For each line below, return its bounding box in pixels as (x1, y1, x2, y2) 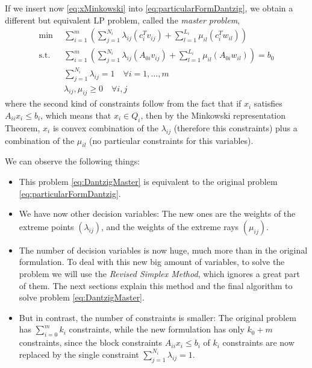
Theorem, (5, 121, 40, 134)
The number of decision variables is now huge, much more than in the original (19, 243, 308, 256)
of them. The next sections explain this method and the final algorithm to (19, 279, 293, 292)
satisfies (254, 97, 282, 110)
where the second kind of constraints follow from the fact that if (5, 97, 242, 110)
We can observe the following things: (5, 155, 140, 167)
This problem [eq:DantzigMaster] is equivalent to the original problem (19, 175, 278, 187)
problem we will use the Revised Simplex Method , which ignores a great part (19, 267, 300, 279)
